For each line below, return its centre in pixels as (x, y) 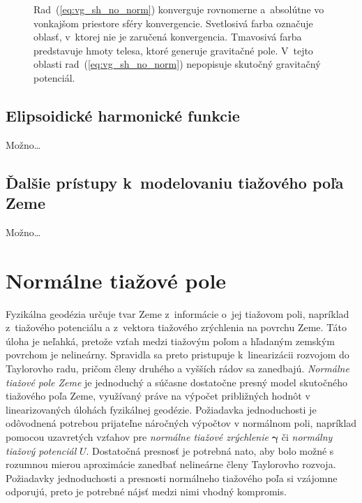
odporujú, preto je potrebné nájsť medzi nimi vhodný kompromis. (146, 491)
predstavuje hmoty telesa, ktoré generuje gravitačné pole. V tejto (173, 50)
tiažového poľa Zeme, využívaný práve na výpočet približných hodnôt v (158, 396)
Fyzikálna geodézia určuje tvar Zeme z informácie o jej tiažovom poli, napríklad (178, 313)
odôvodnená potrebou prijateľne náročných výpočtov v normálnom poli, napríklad (181, 423)
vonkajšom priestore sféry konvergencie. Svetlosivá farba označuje (173, 23)
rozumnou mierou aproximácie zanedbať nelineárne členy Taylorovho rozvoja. (171, 464)
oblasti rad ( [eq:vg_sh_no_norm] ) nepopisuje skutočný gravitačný (177, 64)
